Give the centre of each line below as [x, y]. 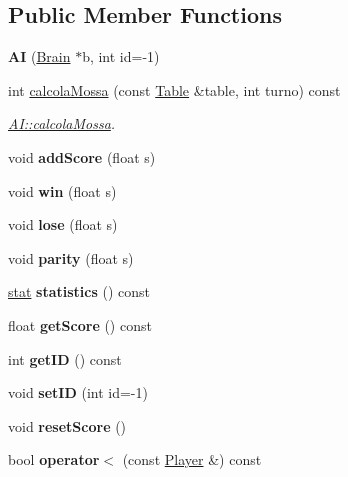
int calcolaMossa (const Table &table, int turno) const [174, 89]
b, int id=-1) [121, 56]
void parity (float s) [71, 257]
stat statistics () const [79, 291]
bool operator [54, 459]
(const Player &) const [192, 459]
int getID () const [65, 358]
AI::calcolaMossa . [62, 123]
